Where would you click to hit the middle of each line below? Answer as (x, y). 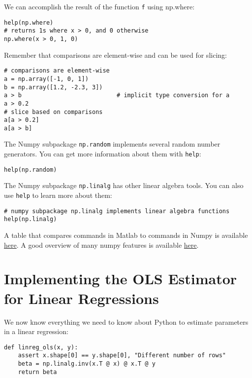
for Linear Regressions (81, 298)
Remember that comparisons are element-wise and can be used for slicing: (115, 55)
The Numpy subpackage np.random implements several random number (112, 144)
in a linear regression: (36, 331)
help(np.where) (29, 22)
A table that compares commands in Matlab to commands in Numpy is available (126, 235)
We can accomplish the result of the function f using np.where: (99, 6)
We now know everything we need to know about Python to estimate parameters (126, 321)
